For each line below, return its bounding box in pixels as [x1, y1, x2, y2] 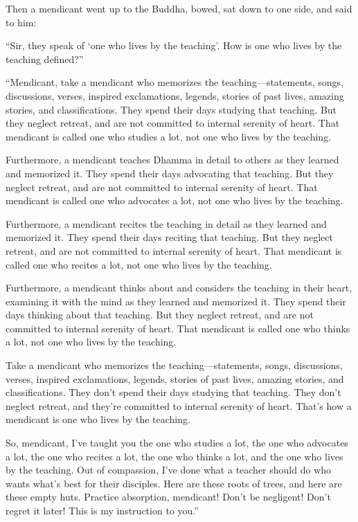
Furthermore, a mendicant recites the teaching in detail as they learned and [6, 216, 327, 231]
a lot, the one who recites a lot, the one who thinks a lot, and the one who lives [6, 449, 343, 463]
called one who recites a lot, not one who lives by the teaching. [6, 257, 272, 271]
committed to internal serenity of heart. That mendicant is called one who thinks [6, 321, 350, 335]
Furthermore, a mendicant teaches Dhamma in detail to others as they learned [6, 152, 339, 167]
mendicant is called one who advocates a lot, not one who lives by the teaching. [6, 193, 343, 208]
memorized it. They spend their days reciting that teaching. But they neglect [6, 230, 333, 244]
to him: [6, 15, 37, 29]
